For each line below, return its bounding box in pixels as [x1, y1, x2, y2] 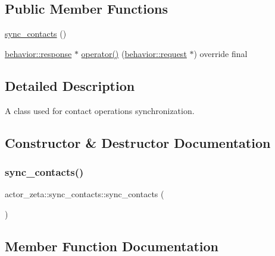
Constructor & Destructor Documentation [5, 133, 271, 151]
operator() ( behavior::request [81, 47, 187, 59]
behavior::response [5, 47, 72, 59]
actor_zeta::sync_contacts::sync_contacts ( [5, 188, 164, 200]
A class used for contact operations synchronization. [5, 104, 195, 116]
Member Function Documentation [5, 236, 219, 255]
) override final [193, 47, 248, 59]
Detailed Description [5, 76, 135, 94]
